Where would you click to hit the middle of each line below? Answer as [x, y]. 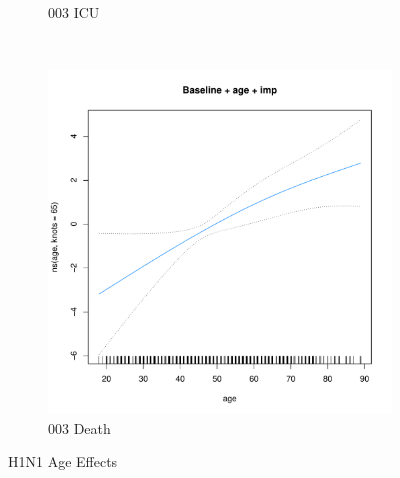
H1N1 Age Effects [63, 461]
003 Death [79, 427]
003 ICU [74, 12]
